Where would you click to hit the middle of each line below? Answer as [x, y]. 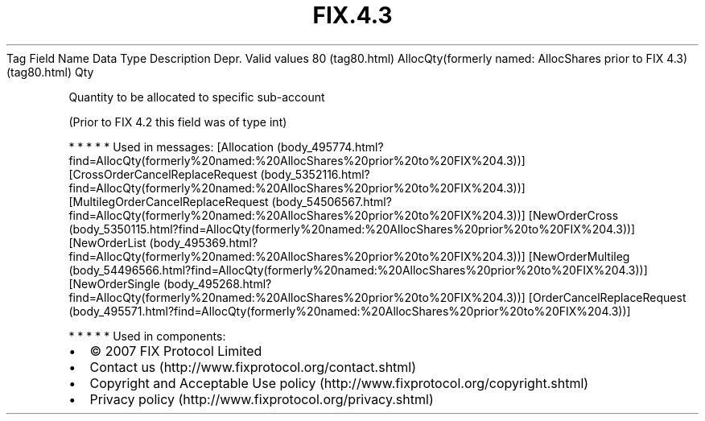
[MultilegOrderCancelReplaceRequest [169, 201]
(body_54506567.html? [332, 201]
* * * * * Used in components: [147, 336]
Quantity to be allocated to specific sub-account [197, 97]
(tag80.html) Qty [50, 72]
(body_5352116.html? [315, 174]
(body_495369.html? [204, 242]
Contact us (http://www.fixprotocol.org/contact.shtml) [253, 367]
